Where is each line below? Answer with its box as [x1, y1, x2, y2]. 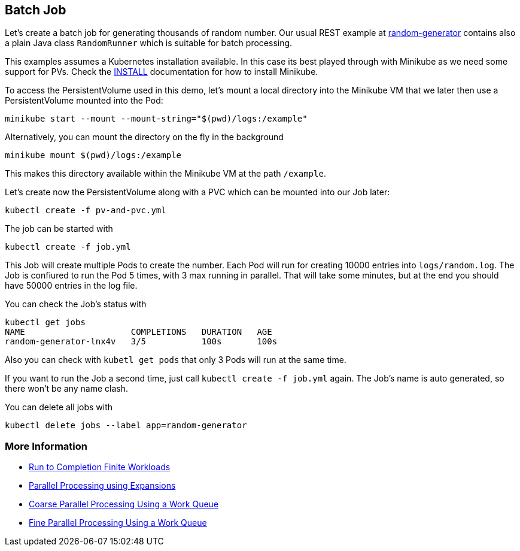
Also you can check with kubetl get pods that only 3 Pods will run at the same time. [5, 355, 346, 365]
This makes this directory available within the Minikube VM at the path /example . [5, 168, 326, 179]
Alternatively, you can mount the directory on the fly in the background [5, 132, 284, 143]
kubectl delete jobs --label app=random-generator [5, 420, 247, 431]
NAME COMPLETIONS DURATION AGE [5, 327, 272, 337]
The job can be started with [5, 223, 113, 234]
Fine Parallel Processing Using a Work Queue [29, 517, 207, 528]
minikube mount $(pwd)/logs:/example [5, 150, 182, 161]
